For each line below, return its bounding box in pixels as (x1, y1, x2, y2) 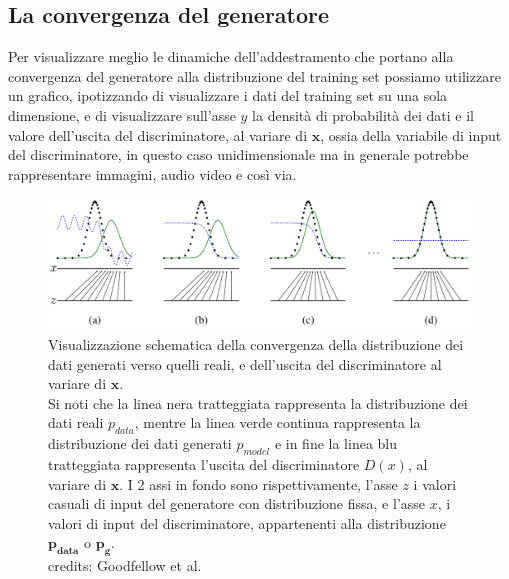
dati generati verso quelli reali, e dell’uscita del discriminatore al (48, 353, 442, 374)
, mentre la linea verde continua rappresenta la (134, 412, 421, 433)
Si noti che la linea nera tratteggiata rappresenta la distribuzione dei (48, 392, 468, 413)
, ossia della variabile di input (320, 124, 502, 145)
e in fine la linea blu (274, 433, 398, 454)
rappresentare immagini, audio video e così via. (8, 163, 297, 184)
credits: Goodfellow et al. (48, 555, 202, 576)
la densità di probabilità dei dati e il (252, 104, 474, 125)
